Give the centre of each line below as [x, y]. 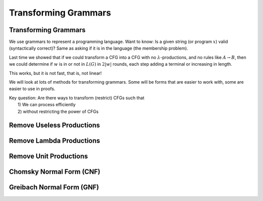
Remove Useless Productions [55, 125]
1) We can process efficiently [47, 105]
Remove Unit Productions [48, 156]
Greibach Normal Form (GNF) [54, 187]
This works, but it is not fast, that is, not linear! [55, 73]
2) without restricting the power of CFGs [58, 111]
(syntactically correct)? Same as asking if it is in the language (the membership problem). [99, 48]
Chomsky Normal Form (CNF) [55, 172]
